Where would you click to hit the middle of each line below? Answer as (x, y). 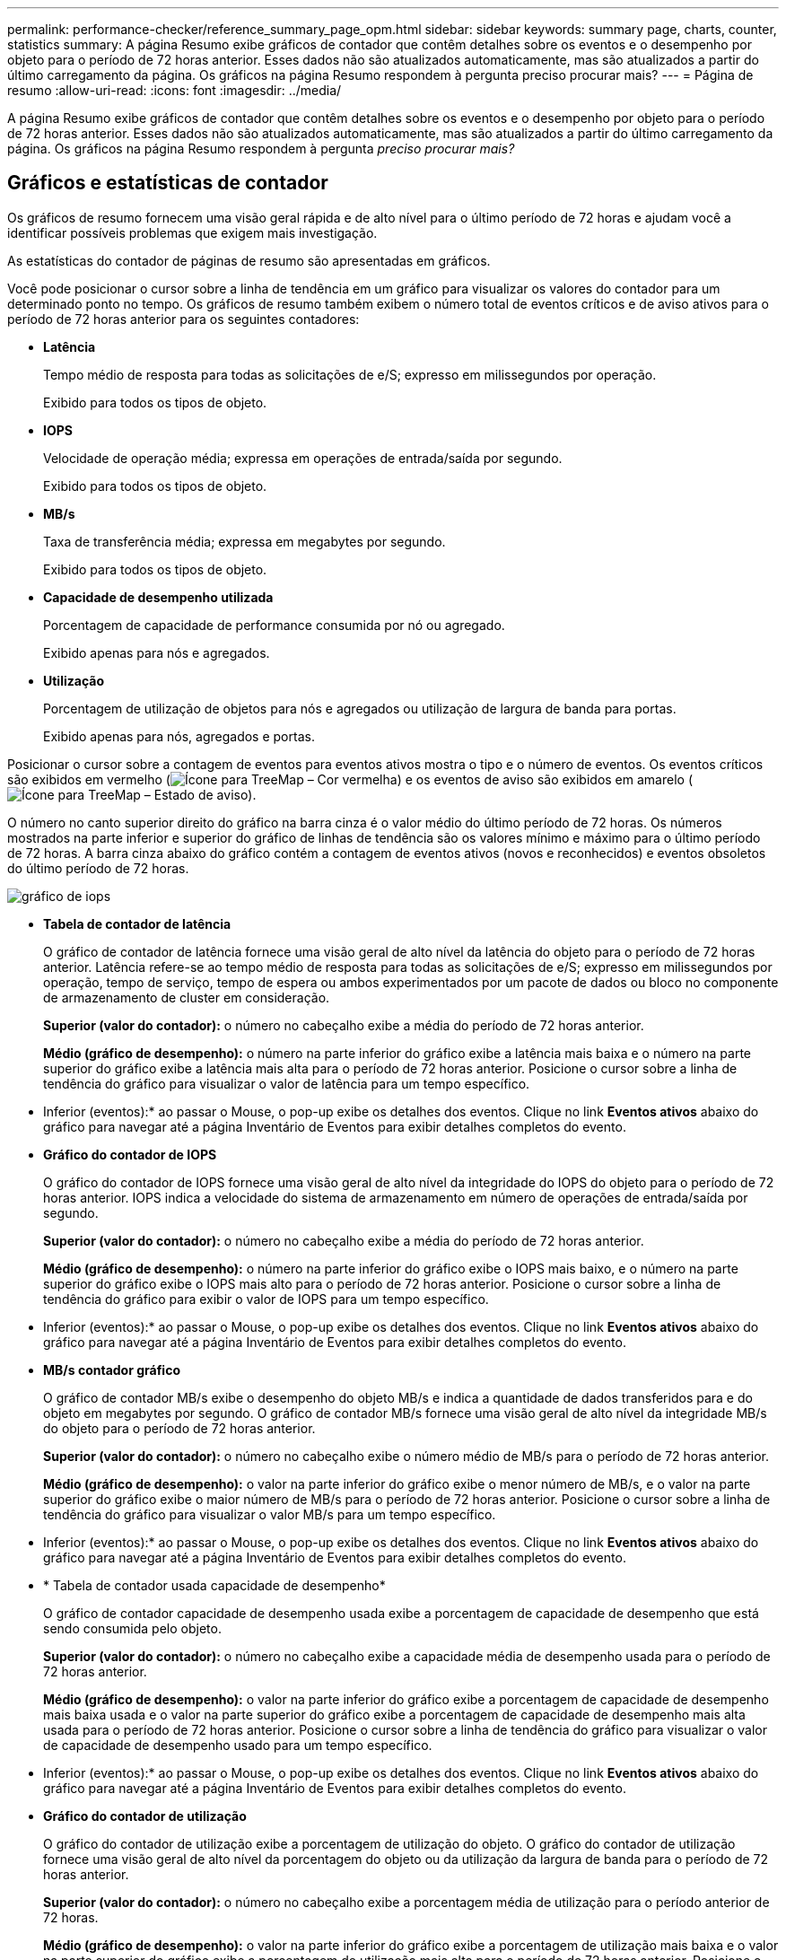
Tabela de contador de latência (137, 923)
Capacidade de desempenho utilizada (158, 597)
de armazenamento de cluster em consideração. (187, 997)
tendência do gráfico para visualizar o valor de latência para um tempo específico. (287, 1083)
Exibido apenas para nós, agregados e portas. (179, 736)
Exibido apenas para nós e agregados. (157, 652)
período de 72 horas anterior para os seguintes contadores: (183, 319)
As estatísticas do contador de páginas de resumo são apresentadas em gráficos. (249, 260)
